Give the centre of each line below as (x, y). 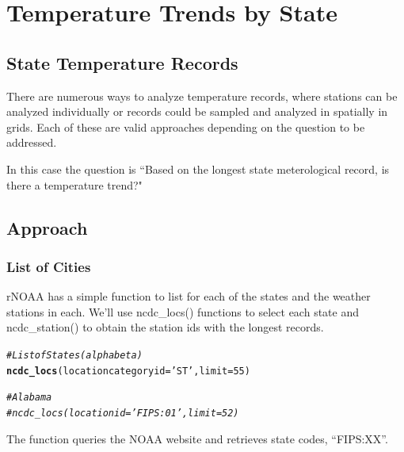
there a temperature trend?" (74, 184)
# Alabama (29, 398)
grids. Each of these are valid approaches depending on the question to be (186, 126)
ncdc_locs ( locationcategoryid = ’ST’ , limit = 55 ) (128, 371)
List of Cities (49, 266)
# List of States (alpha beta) (74, 355)
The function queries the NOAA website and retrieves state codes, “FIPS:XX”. (197, 438)
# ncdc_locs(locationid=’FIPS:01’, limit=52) (123, 413)
